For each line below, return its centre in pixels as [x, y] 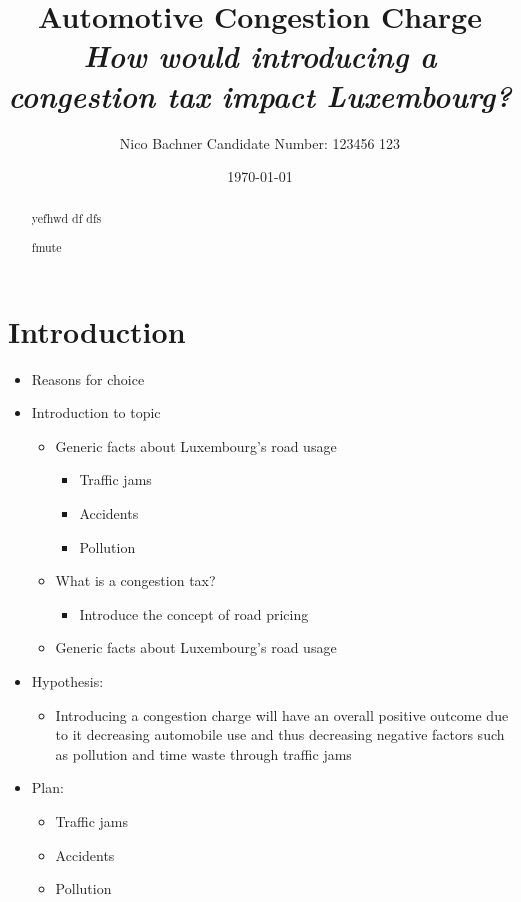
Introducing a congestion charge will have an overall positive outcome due [282, 714]
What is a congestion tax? [135, 580]
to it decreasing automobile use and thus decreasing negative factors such [280, 734]
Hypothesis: [67, 680]
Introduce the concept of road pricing [194, 613]
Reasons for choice [88, 378]
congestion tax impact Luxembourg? [260, 95]
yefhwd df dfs [66, 218]
